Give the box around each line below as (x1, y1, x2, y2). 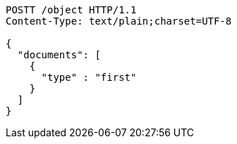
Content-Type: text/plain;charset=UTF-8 (6, 15, 232, 27)
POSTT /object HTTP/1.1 (6, 4, 137, 15)
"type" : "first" (41, 72, 137, 83)
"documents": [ (17, 49, 101, 60)
